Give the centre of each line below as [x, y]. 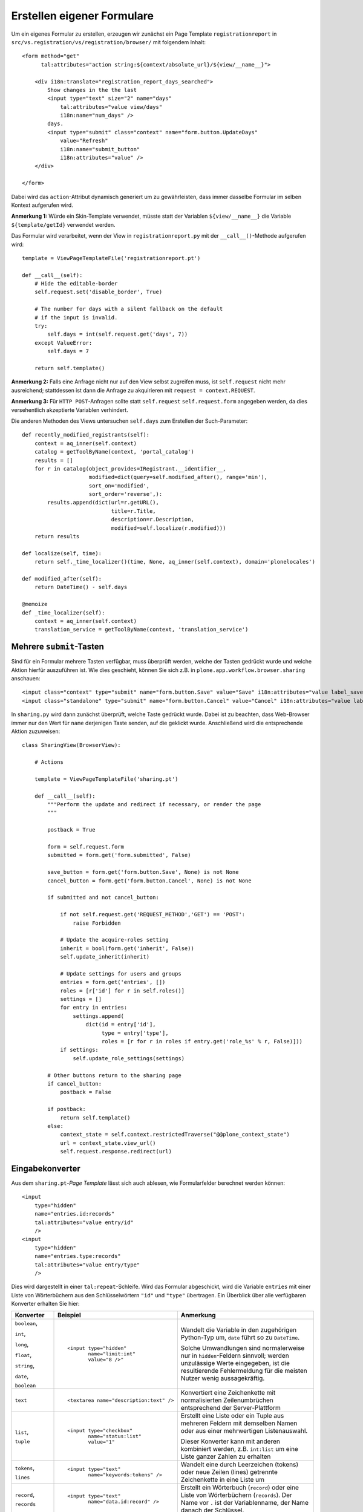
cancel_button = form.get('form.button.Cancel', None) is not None [149, 881]
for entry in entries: [94, 1008]
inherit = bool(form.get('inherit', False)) [127, 948]
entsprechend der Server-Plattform [231, 1408]
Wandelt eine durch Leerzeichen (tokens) [240, 1465]
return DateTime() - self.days [81, 587]
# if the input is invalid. [76, 317]
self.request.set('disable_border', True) [98, 292]
